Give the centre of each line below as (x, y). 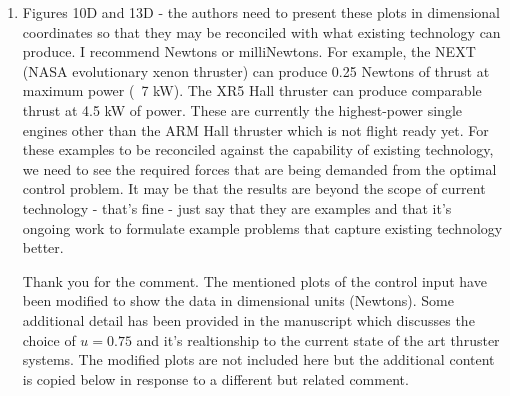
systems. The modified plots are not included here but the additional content (258, 359)
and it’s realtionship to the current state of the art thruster (318, 339)
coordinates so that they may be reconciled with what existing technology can (261, 31)
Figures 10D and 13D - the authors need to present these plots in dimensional (261, 12)
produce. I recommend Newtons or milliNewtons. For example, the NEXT (249, 51)
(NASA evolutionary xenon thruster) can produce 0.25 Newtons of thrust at (256, 70)
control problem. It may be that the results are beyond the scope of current (254, 188)
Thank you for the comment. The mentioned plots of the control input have (254, 280)
